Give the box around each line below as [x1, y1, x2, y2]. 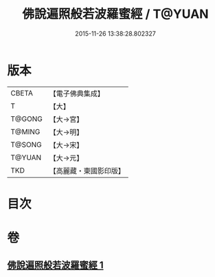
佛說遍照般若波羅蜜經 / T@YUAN [22, 6, 209, 22]
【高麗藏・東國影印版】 [49, 166, 125, 175]
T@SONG [10, 140, 43, 149]
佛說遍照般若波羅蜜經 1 [7, 259, 104, 272]
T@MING [10, 126, 41, 136]
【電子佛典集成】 [49, 89, 104, 98]
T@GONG [10, 114, 43, 124]
